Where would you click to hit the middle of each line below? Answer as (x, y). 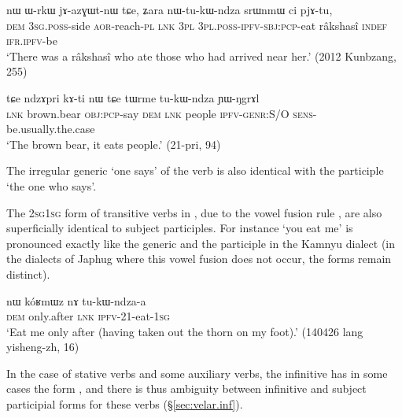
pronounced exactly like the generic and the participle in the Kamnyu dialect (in (201, 243)
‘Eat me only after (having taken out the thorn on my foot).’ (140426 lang (185, 331)
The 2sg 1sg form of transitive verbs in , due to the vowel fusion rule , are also (194, 212)
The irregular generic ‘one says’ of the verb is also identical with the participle (195, 170)
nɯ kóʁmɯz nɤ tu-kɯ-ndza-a (76, 300)
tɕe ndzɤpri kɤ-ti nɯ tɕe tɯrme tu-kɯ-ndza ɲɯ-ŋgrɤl (133, 97)
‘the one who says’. (52, 185)
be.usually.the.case (51, 129)
